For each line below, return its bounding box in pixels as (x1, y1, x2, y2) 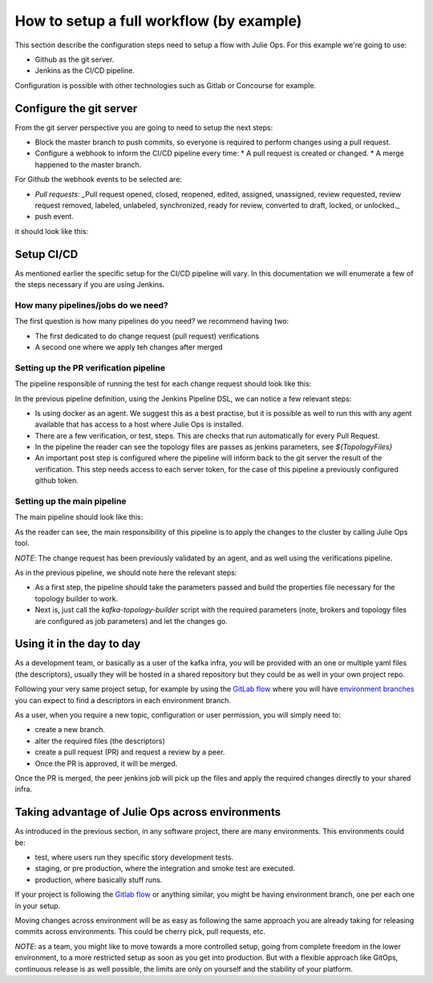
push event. (34, 212, 74, 221)
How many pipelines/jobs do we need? (14, 299, 168, 310)
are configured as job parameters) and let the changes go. (34, 616, 228, 625)
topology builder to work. (34, 593, 119, 603)
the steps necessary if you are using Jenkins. (14, 280, 165, 289)
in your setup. (14, 900, 61, 910)
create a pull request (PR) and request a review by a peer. (34, 747, 225, 757)
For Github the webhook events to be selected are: (14, 175, 182, 184)
